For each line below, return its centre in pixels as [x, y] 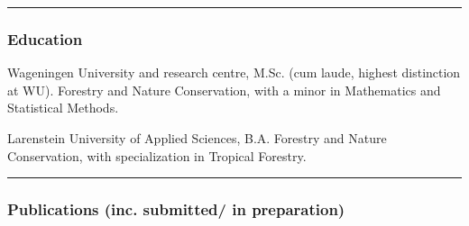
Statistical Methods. [63, 108]
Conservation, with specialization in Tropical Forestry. [157, 155]
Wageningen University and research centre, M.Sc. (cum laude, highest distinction [234, 72]
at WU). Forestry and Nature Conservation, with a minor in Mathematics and [224, 90]
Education [45, 38]
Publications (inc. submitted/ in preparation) [176, 209]
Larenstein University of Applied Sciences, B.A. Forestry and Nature [197, 138]
